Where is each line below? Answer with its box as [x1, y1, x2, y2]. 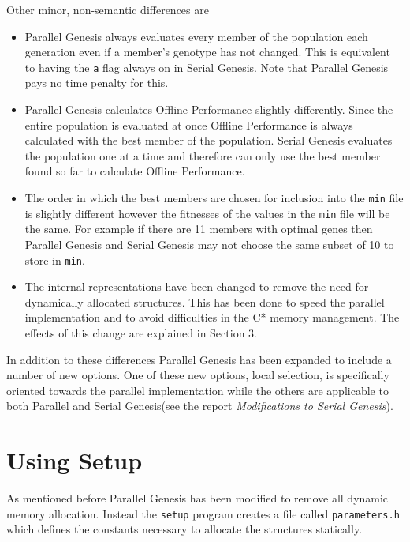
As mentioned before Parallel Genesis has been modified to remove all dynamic [6, 490, 389, 506]
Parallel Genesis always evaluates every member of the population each [24, 28, 368, 44]
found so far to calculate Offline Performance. [24, 163, 245, 179]
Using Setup [6, 444, 143, 476]
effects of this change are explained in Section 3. [24, 324, 257, 341]
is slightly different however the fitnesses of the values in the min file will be [24, 205, 390, 221]
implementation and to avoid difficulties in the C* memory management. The [24, 309, 400, 326]
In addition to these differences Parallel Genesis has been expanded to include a [6, 351, 392, 367]
